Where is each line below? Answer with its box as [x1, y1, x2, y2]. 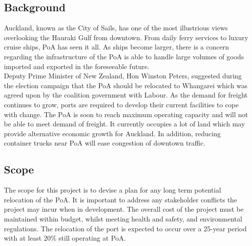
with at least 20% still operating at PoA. [4, 233, 126, 243]
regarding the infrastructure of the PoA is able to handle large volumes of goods [4, 51, 244, 61]
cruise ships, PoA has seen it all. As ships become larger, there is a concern [4, 42, 229, 52]
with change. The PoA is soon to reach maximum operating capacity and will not [4, 109, 248, 119]
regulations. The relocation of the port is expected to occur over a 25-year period [4, 223, 247, 233]
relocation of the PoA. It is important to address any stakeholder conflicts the [4, 194, 237, 204]
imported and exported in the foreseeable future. [4, 61, 149, 71]
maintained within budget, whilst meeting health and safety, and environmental [4, 213, 242, 223]
